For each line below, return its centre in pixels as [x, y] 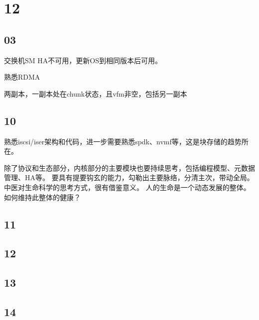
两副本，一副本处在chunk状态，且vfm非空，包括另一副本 [96, 93]
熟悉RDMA [22, 77]
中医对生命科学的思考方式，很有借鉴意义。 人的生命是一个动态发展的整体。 [127, 187]
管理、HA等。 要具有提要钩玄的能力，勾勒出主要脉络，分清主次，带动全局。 [129, 177]
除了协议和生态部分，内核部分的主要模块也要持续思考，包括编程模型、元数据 [129, 167]
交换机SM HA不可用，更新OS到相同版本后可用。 [83, 60]
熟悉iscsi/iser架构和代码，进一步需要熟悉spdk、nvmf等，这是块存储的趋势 [123, 141]
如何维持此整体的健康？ [42, 197]
